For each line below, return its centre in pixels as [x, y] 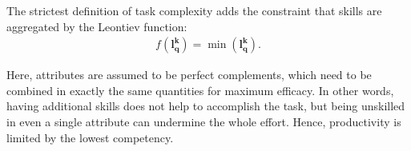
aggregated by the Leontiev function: [97, 26]
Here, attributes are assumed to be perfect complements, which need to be [189, 75]
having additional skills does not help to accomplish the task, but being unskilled [206, 106]
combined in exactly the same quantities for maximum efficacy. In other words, [200, 90]
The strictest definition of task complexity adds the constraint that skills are [194, 10]
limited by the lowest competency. [90, 137]
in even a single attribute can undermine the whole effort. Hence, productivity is [204, 121]
